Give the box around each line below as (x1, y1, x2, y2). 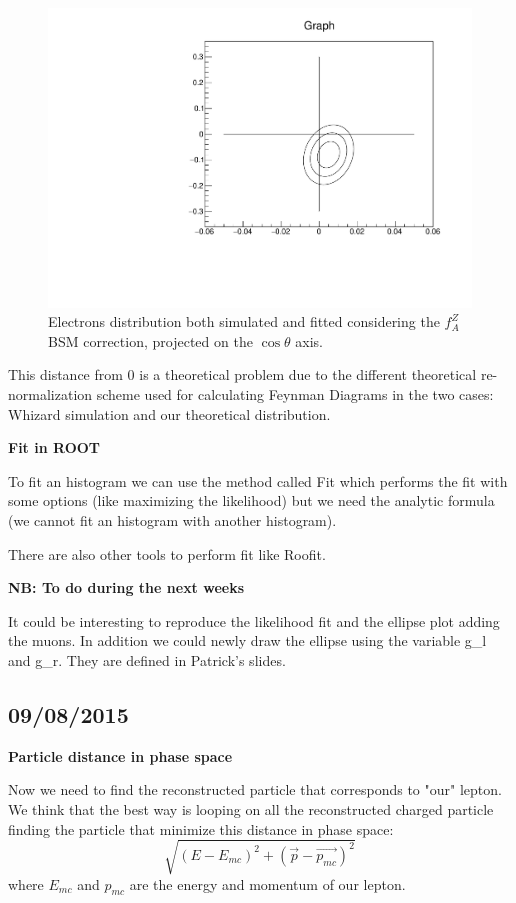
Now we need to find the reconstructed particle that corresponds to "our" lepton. (8, 779, 502, 800)
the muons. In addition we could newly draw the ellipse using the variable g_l (8, 630, 487, 651)
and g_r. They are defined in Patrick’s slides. (8, 649, 286, 670)
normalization (8, 384, 93, 405)
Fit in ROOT (8, 437, 101, 458)
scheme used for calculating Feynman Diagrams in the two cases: (96, 384, 494, 405)
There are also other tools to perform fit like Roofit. (8, 543, 326, 564)
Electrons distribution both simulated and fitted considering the (48, 311, 440, 332)
